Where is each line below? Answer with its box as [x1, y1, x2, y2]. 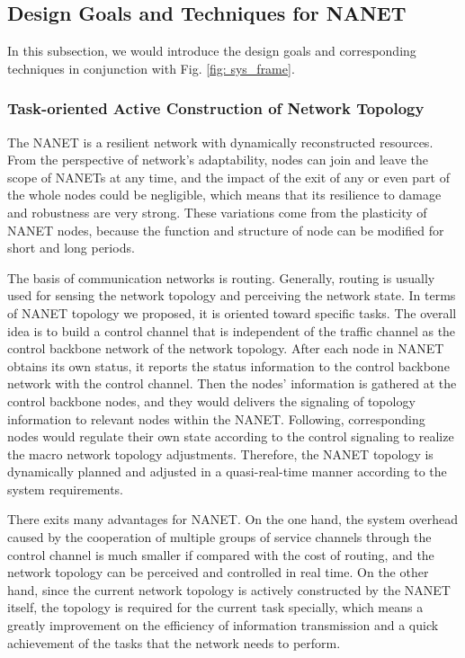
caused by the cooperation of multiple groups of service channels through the [7, 528, 432, 547]
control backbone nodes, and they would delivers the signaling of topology [7, 391, 416, 410]
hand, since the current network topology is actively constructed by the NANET [7, 580, 451, 599]
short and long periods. [7, 238, 135, 257]
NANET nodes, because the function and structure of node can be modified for [7, 220, 444, 239]
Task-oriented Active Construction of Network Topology [7, 97, 425, 120]
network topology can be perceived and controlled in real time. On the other [7, 563, 429, 582]
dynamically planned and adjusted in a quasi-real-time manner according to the [7, 462, 447, 481]
